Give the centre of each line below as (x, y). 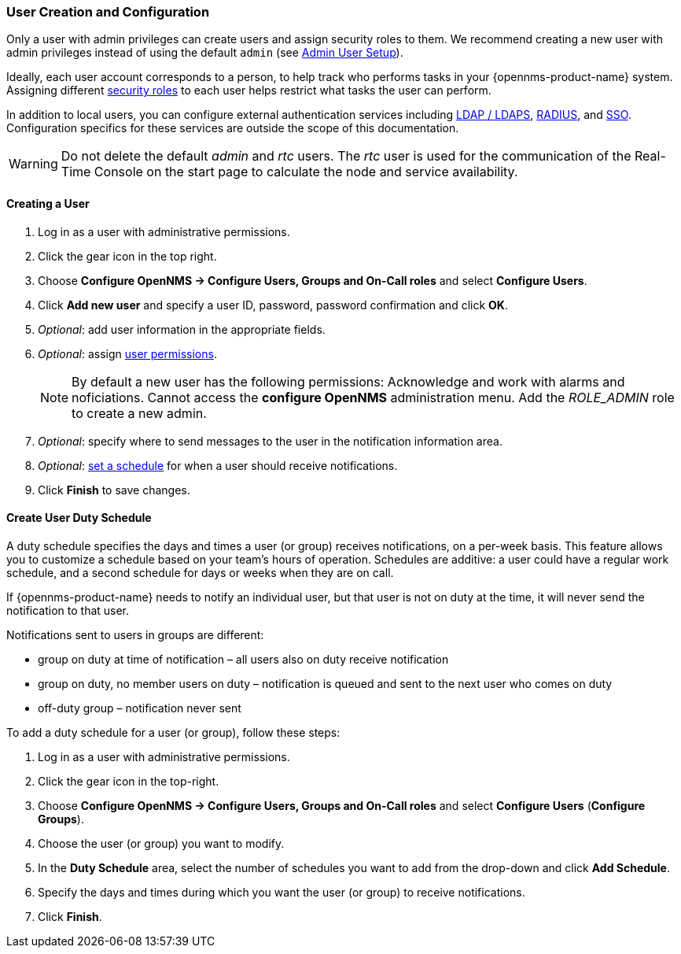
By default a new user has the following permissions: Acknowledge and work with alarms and (348, 381)
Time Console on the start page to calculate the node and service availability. (289, 172)
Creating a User (48, 203)
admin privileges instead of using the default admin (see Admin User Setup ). (205, 53)
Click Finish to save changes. (114, 490)
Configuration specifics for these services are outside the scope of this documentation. (233, 128)
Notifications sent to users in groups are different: (135, 634)
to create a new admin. (139, 413)
